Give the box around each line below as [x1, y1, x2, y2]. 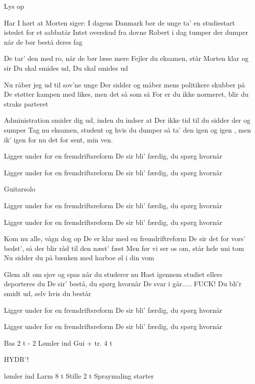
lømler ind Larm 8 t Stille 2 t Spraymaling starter [4, 371, 154, 381]
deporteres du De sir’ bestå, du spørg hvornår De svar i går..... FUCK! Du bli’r [4, 278, 242, 289]
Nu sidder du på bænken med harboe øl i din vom [4, 252, 154, 263]
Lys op [4, 1, 25, 11]
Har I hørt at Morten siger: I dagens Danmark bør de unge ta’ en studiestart [4, 17, 235, 27]
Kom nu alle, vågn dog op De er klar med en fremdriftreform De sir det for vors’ [4, 233, 246, 244]
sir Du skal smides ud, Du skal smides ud [4, 62, 128, 73]
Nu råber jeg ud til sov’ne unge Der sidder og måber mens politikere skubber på [4, 79, 245, 89]
